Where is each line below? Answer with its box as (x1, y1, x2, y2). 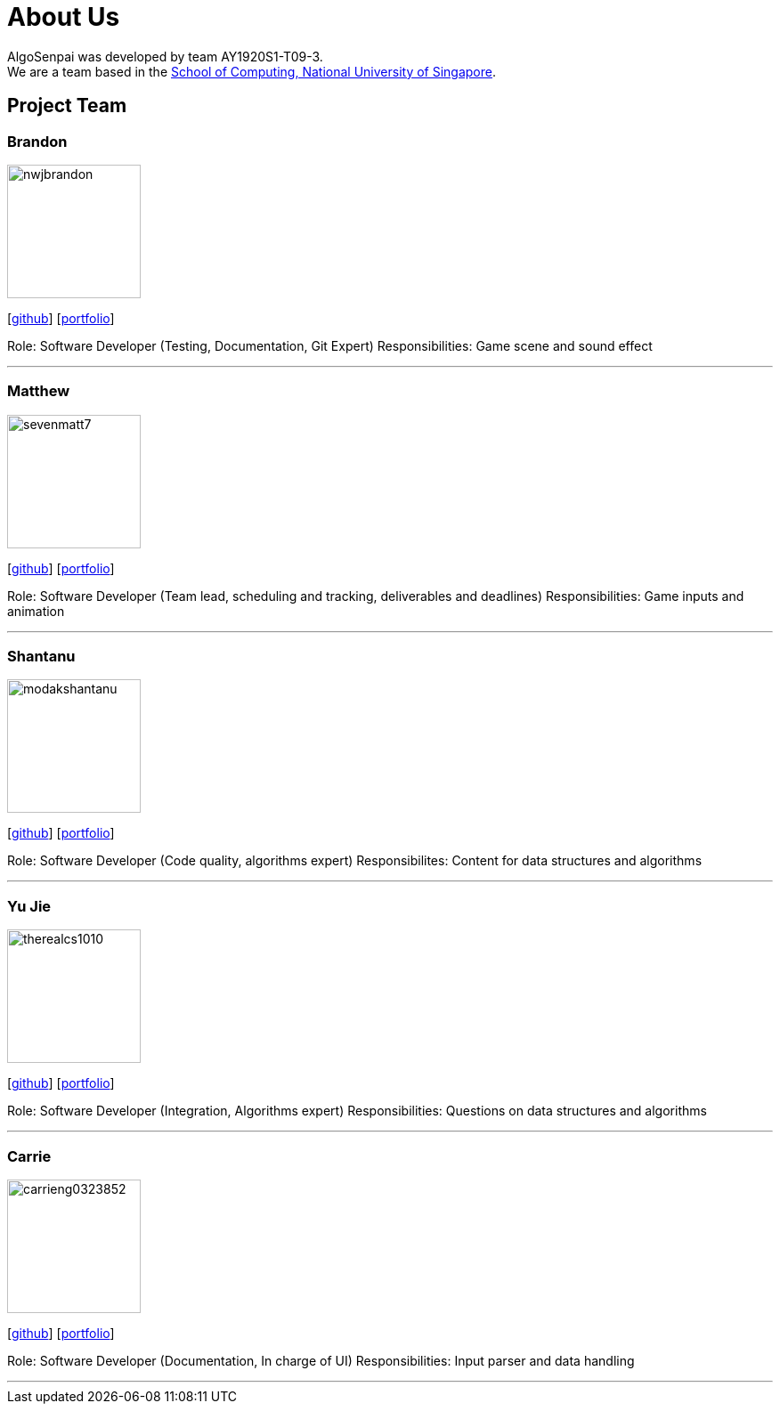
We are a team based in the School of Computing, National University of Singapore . (7, 63, 497, 79)
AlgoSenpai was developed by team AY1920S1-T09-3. (7, 48, 323, 64)
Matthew (7, 382, 70, 401)
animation (7, 603, 65, 619)
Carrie (7, 1147, 52, 1165)
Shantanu (7, 647, 76, 666)
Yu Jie (7, 896, 52, 915)
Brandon (7, 132, 68, 150)
